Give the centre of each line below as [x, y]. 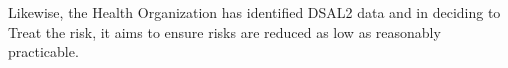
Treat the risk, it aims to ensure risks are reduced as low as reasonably [224, 31]
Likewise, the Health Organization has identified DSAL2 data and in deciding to [254, 12]
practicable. [43, 51]
